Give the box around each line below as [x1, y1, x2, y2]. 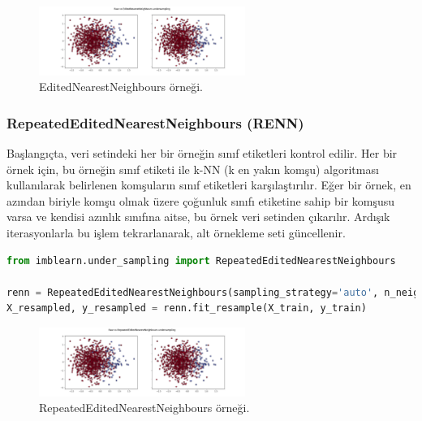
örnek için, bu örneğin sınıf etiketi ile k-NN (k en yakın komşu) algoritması [6, 160, 379, 177]
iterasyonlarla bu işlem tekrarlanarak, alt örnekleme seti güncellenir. [6, 224, 346, 241]
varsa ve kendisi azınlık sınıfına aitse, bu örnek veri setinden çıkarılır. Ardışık [6, 208, 390, 225]
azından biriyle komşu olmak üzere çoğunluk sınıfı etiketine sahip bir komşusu [6, 192, 395, 209]
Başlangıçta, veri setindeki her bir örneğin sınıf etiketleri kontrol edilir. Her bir [6, 145, 398, 162]
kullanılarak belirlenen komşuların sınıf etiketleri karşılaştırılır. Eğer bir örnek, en [6, 176, 411, 193]
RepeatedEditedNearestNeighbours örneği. [39, 399, 250, 416]
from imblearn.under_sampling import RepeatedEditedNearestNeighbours [6, 254, 396, 267]
